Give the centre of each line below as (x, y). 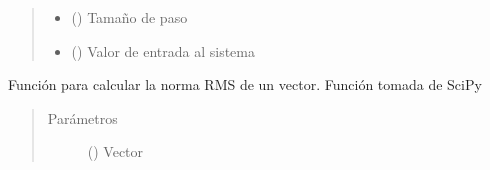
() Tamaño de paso (129, 17)
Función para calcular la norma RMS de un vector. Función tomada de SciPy (245, 84)
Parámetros (82, 117)
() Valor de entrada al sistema (163, 50)
